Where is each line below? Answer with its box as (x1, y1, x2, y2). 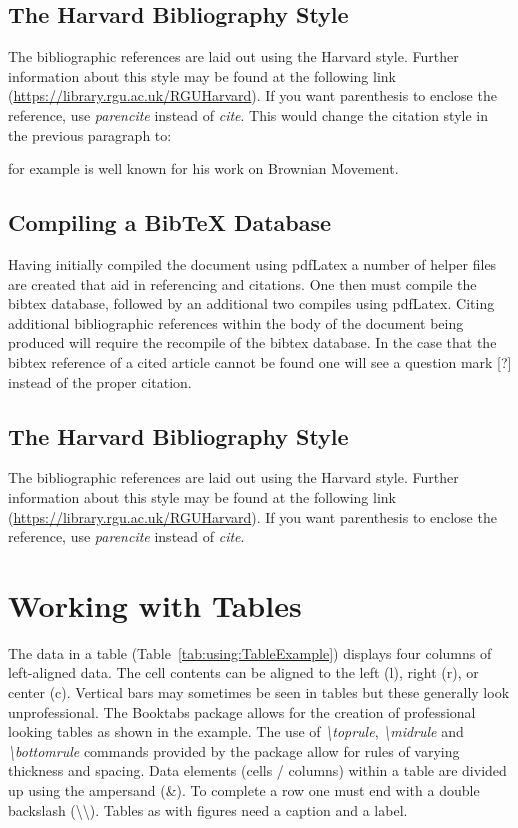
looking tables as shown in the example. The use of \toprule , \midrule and (8, 721, 464, 742)
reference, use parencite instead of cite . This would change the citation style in (8, 104, 489, 125)
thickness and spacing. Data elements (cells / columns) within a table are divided (8, 760, 507, 781)
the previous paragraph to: (8, 124, 172, 145)
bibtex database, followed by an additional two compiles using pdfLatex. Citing (8, 293, 495, 314)
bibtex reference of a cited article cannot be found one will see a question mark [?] (8, 351, 512, 372)
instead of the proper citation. (8, 371, 192, 392)
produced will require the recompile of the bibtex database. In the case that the (8, 332, 497, 353)
